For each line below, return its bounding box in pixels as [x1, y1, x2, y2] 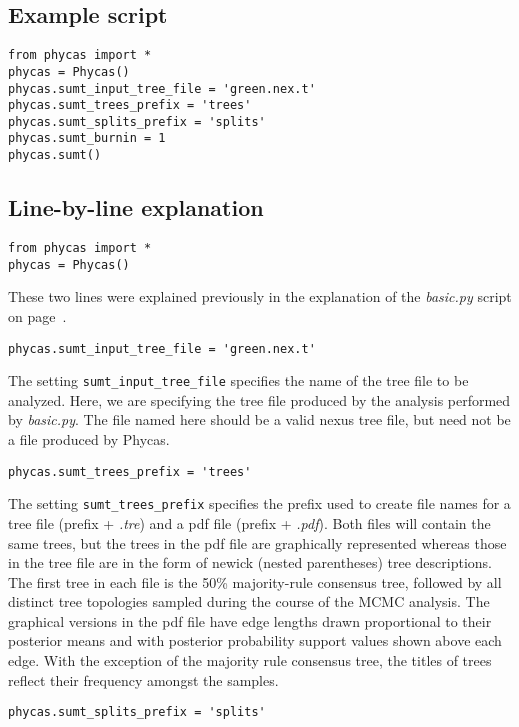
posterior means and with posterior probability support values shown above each [8, 630, 502, 651]
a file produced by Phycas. [8, 429, 170, 449]
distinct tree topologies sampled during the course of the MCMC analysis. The [8, 591, 490, 612]
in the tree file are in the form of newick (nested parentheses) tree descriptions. [8, 552, 492, 573]
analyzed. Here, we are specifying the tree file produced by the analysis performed [8, 389, 511, 410]
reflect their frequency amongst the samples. [8, 669, 279, 690]
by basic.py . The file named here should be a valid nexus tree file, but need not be [8, 409, 511, 430]
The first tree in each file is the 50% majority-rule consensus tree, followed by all [8, 571, 502, 592]
